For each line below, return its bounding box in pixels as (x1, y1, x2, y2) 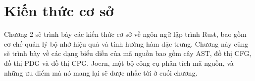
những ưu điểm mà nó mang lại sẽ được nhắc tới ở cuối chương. (4, 67, 198, 78)
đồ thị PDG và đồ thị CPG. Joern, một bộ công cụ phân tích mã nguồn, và (4, 57, 234, 68)
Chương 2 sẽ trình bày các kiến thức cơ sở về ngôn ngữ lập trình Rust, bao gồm (4, 29, 247, 39)
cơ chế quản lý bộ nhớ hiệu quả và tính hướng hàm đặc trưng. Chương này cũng (4, 38, 249, 49)
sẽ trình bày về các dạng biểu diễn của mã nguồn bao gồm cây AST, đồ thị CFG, (4, 48, 252, 58)
